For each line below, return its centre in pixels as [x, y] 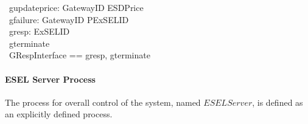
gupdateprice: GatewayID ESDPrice [76, 7]
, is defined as [278, 102]
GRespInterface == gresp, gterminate [79, 55]
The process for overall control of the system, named [103, 102]
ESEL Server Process [50, 79]
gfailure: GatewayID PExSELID [69, 19]
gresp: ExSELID [39, 31]
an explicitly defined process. [59, 114]
